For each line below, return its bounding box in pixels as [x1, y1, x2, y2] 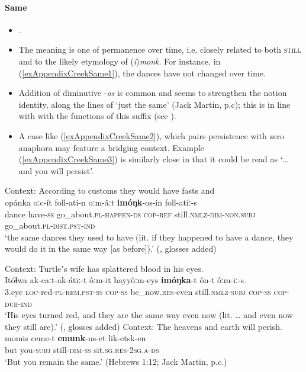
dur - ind [5, 297, 32, 309]
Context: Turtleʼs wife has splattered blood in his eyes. [5, 262, 204, 274]
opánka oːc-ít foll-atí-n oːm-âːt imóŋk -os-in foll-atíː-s [5, 195, 197, 208]
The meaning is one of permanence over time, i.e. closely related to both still [18, 43, 301, 56]
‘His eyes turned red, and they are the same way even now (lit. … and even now [5, 309, 293, 321]
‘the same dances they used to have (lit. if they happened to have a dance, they [5, 230, 294, 243]
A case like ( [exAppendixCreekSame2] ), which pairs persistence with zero [18, 129, 285, 142]
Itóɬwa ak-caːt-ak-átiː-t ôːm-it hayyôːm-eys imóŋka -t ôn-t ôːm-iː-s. [5, 274, 247, 286]
